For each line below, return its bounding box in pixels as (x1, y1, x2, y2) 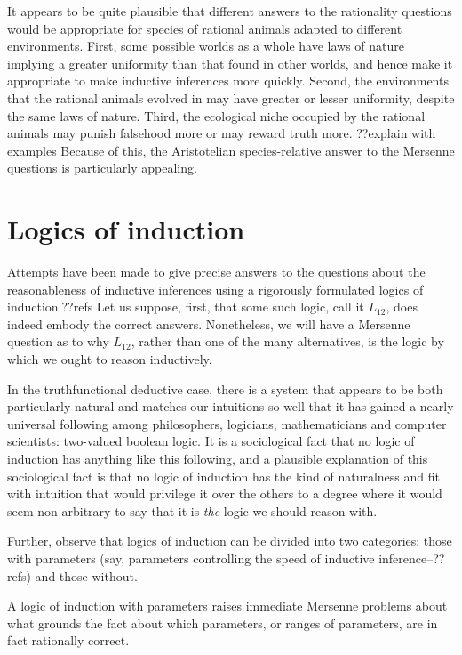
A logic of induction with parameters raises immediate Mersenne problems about (7, 596, 448, 615)
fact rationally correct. (7, 631, 130, 650)
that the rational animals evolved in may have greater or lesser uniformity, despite (7, 88, 455, 107)
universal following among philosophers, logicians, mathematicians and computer (7, 414, 447, 433)
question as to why (7, 332, 109, 351)
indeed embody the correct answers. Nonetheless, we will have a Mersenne (7, 314, 410, 333)
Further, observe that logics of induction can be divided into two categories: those (7, 531, 452, 550)
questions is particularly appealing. (7, 158, 197, 177)
